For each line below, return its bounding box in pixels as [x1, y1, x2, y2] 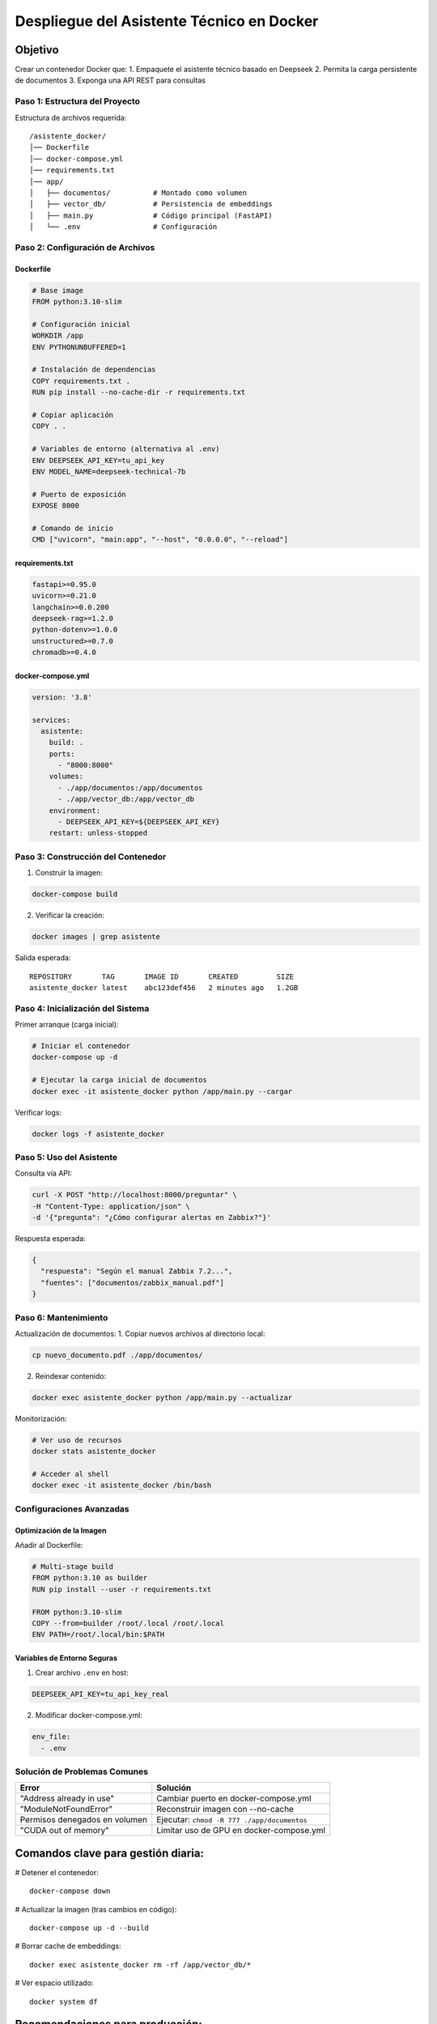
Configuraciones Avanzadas [15, 1503, 129, 1514]
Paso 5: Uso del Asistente [15, 1151, 118, 1163]
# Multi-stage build [32, 1562, 113, 1571]
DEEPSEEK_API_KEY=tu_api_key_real [32, 1690, 169, 1699]
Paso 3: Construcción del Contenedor [15, 851, 167, 862]
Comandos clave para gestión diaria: [15, 1846, 204, 1860]
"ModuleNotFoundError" [19, 1804, 113, 1815]
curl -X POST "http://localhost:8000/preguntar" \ [32, 1190, 238, 1200]
